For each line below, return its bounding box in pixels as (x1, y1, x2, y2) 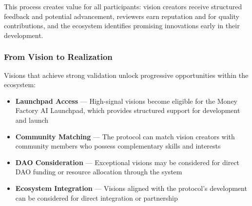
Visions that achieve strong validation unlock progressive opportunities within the (4, 70, 249, 80)
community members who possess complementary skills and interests (15, 141, 221, 151)
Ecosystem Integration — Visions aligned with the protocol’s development (15, 183, 247, 193)
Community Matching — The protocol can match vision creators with (15, 131, 235, 141)
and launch (15, 114, 49, 125)
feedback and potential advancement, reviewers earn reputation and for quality (4, 11, 239, 21)
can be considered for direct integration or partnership (15, 192, 178, 203)
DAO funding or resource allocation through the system (15, 167, 182, 177)
